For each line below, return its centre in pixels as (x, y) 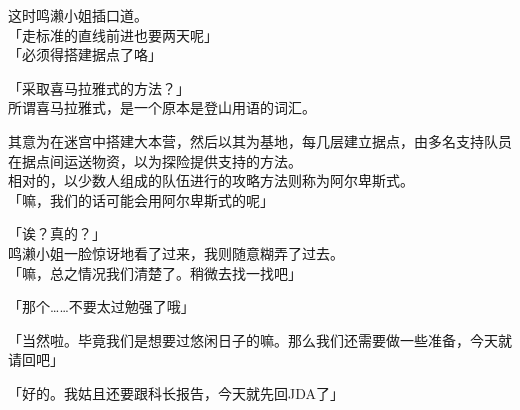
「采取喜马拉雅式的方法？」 (99, 87)
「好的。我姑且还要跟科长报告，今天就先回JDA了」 (176, 392)
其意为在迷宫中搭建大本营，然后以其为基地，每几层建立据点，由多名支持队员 (260, 140)
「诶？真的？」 (57, 233)
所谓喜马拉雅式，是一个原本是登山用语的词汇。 (162, 107)
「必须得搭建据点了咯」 (85, 54)
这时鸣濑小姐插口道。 (78, 15)
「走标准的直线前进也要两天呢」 (113, 34)
